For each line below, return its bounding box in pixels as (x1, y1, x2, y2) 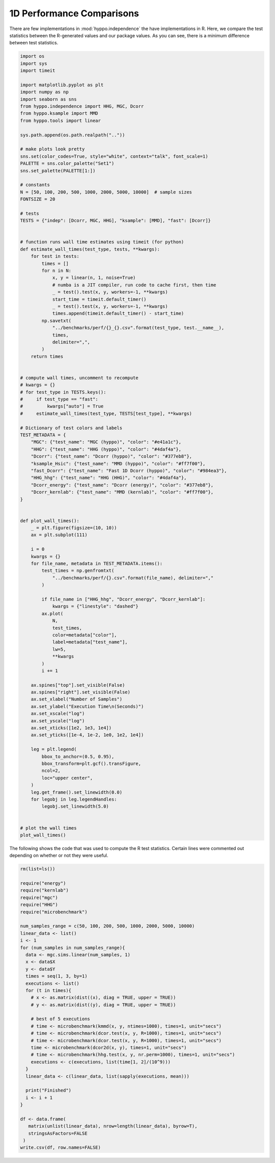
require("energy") (20, 881, 66, 886)
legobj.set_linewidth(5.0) (41, 804, 109, 809)
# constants (20, 182, 50, 188)
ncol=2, (41, 768, 61, 773)
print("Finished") (25, 1087, 71, 1094)
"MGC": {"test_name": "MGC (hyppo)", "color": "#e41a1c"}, (31, 439, 182, 445)
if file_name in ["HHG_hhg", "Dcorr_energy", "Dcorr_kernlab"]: (41, 596, 206, 602)
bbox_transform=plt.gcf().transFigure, (41, 761, 141, 766)
